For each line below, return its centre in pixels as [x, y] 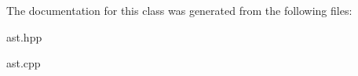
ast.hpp [24, 36]
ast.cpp [24, 63]
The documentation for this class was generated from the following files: [179, 10]
